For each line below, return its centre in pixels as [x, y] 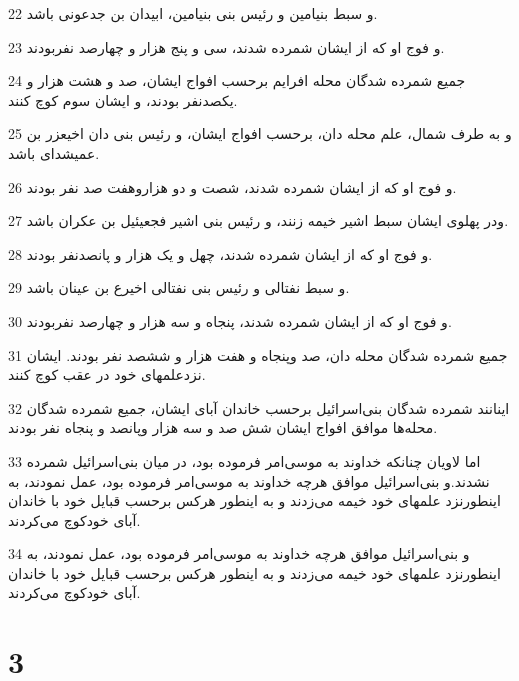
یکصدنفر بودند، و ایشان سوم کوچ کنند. [123, 99]
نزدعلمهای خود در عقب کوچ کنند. [107, 374]
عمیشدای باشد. [54, 152]
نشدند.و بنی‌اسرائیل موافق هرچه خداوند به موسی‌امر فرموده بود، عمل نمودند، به [249, 480]
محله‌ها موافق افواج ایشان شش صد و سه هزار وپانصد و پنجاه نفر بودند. [223, 427]
